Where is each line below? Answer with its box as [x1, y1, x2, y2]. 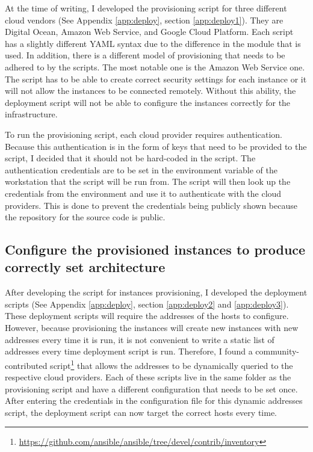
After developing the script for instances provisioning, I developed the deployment [5, 286, 308, 299]
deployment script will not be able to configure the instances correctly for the [5, 96, 291, 108]
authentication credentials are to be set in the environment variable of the [5, 163, 277, 176]
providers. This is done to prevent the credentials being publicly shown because [5, 199, 297, 211]
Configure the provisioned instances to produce [5, 240, 306, 259]
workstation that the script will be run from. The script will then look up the [5, 175, 291, 188]
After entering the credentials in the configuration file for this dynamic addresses [5, 394, 303, 407]
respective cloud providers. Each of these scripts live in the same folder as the [5, 371, 291, 383]
